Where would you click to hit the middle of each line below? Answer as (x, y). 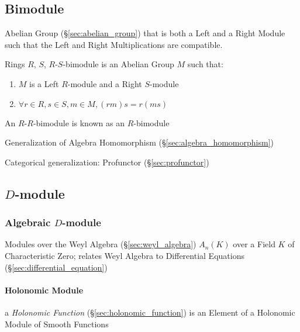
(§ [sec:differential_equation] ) (56, 267)
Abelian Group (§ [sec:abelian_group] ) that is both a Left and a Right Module (145, 33)
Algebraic (28, 222)
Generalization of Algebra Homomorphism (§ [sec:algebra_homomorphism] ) (139, 142)
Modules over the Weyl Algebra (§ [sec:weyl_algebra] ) (101, 244)
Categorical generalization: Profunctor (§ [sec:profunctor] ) (107, 162)
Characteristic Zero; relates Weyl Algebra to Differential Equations (125, 255)
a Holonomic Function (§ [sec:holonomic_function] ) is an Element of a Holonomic (150, 312)
